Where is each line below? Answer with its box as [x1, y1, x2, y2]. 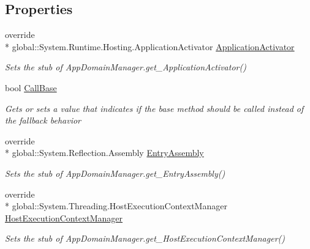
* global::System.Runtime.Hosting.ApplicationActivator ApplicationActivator [5, 40, 295, 53]
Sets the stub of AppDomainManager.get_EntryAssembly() [5, 166, 225, 179]
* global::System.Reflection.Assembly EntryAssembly [5, 146, 204, 159]
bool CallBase [5, 81, 57, 94]
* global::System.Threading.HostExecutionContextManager [5, 199, 227, 212]
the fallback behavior [5, 114, 81, 127]
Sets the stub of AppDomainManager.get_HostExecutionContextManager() [5, 232, 285, 245]
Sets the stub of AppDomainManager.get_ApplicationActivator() [5, 61, 246, 73]
